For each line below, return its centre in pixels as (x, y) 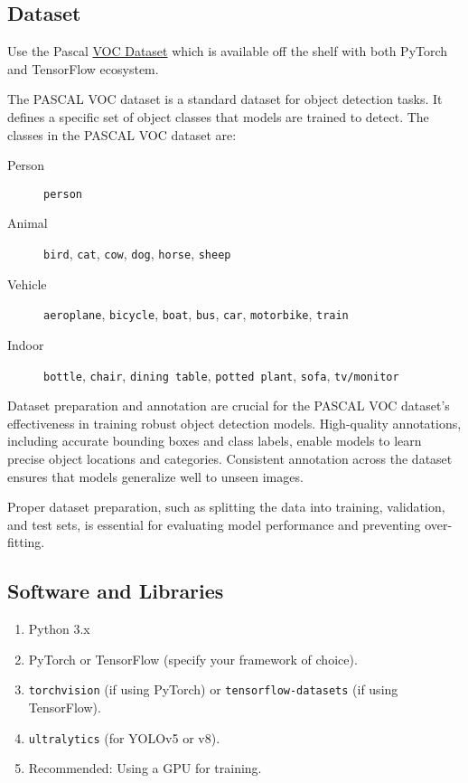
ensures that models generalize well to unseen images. (155, 476)
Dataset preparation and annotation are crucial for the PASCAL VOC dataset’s (229, 406)
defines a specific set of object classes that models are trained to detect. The (218, 116)
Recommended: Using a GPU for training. (145, 768)
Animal (28, 223)
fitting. (26, 542)
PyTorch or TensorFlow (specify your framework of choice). (193, 659)
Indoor (26, 344)
